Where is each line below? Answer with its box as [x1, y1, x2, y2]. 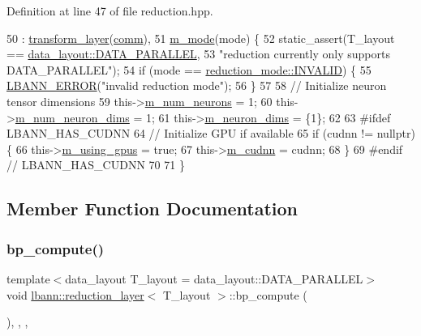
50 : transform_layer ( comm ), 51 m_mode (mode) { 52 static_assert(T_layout [6, 29, 395, 46]
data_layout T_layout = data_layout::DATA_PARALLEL [65, 270, 363, 287]
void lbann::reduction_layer [6, 286, 144, 303]
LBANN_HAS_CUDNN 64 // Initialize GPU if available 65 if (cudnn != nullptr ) [6, 125, 415, 142]
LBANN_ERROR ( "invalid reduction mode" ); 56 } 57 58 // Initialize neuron [6, 77, 387, 94]
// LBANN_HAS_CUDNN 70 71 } [6, 156, 185, 173]
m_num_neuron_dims [15, 108, 130, 125]
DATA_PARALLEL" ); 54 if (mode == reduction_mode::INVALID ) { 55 [6, 61, 372, 78]
